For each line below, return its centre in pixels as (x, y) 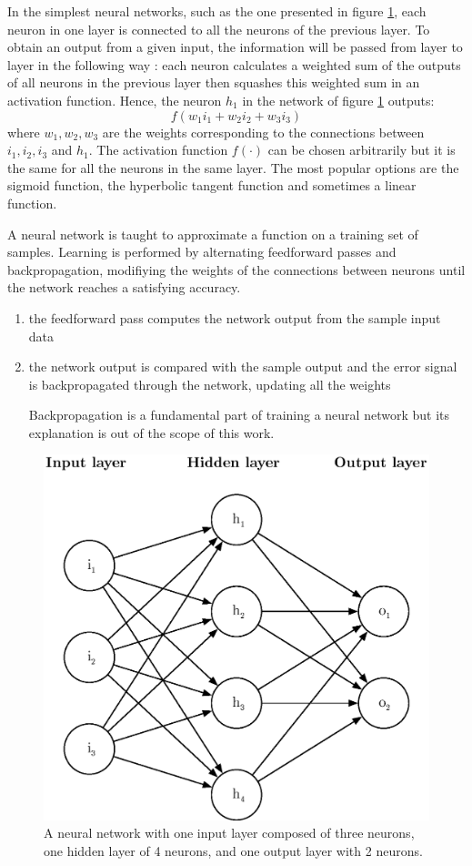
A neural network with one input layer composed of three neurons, (229, 833)
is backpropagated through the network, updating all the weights (210, 384)
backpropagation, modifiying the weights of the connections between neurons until (236, 269)
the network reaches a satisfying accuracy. (124, 287)
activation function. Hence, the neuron (115, 100)
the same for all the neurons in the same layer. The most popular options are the (233, 167)
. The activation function (158, 150)
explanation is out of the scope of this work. (151, 432)
